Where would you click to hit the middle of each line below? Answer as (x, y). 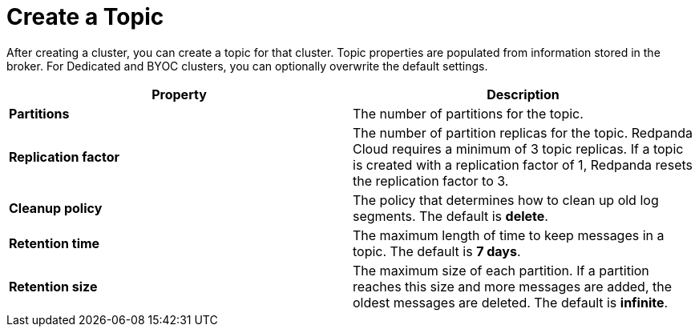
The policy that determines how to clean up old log (506, 200)
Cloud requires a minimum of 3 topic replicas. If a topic (518, 148)
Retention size (53, 286)
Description (523, 94)
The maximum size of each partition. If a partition (501, 270)
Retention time (55, 243)
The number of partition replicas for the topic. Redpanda (523, 132)
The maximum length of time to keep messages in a (509, 235)
